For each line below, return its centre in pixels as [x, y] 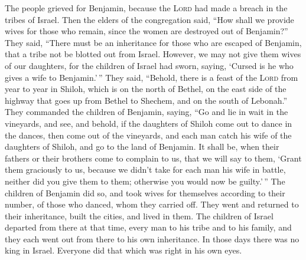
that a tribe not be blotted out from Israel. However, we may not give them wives [153, 54]
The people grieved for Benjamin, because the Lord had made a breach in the [146, 8]
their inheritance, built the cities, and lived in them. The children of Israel [139, 215]
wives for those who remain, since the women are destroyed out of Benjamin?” [147, 31]
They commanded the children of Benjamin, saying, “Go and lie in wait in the [147, 112]
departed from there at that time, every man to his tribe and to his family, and [148, 227]
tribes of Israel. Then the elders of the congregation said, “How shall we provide [149, 19]
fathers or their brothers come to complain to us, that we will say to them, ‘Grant [153, 158]
